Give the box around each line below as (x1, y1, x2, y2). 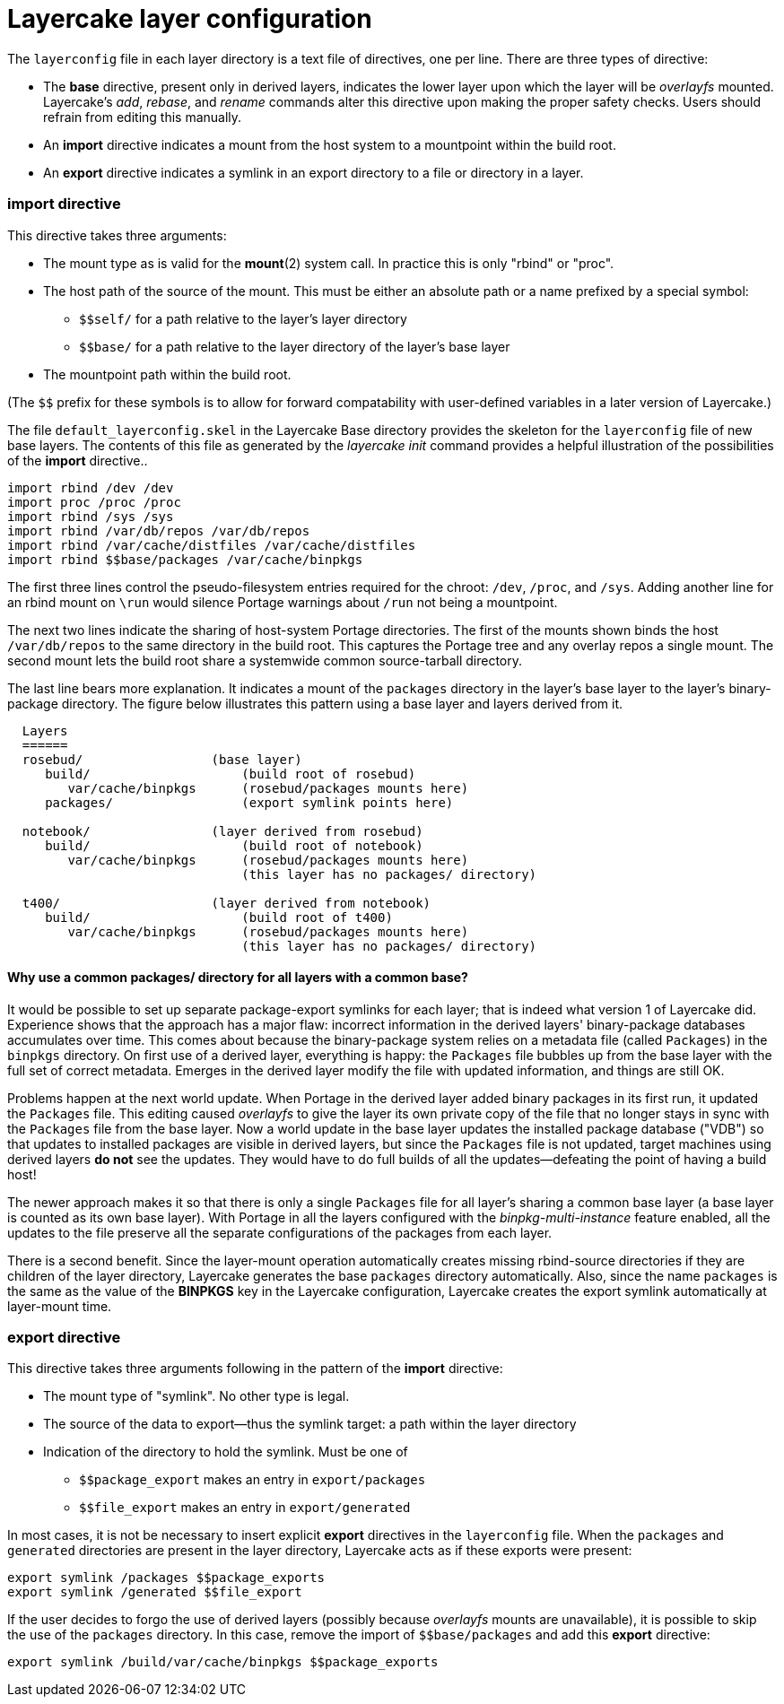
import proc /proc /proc (7, 494, 181, 509)
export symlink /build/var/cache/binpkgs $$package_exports (7, 1655, 439, 1670)
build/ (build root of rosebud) (45, 766, 416, 781)
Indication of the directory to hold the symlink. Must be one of (43, 1444, 408, 1460)
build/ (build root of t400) (45, 909, 393, 925)
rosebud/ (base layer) (22, 752, 302, 767)
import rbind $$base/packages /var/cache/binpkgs (7, 552, 363, 567)
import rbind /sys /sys (7, 509, 174, 524)
